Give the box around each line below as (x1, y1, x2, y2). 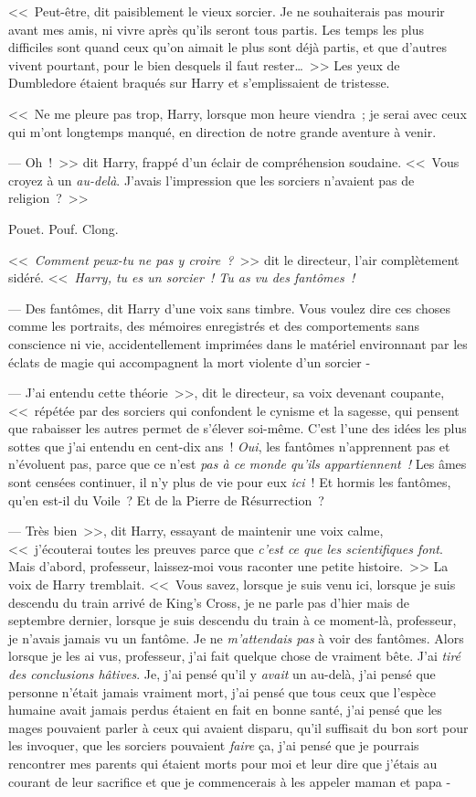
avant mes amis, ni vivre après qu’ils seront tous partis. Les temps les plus (8, 19, 424, 38)
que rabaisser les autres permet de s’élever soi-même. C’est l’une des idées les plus (8, 419, 467, 438)
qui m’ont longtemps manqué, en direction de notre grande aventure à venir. (8, 122, 437, 141)
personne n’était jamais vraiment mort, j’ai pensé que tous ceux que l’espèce (8, 682, 436, 701)
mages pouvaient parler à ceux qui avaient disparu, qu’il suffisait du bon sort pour (8, 717, 469, 737)
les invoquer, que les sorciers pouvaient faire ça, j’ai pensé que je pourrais (8, 736, 419, 755)
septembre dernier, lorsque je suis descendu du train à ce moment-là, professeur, (8, 611, 457, 630)
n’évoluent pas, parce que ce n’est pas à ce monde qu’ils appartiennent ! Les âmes (8, 454, 467, 473)
